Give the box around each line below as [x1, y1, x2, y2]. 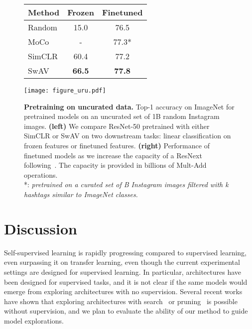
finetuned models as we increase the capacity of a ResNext [24, 150, 202, 160]
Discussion [4, 218, 77, 238]
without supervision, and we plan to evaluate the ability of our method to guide [4, 306, 248, 316]
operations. [24, 169, 58, 180]
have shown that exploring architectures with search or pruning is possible [4, 296, 238, 306]
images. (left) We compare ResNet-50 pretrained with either [24, 120, 210, 131]
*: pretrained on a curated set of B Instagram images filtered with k [24, 179, 229, 190]
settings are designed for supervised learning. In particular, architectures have [4, 266, 242, 277]
